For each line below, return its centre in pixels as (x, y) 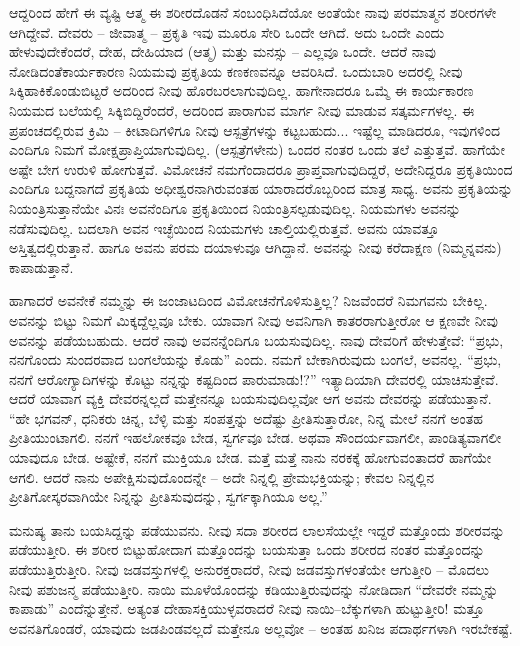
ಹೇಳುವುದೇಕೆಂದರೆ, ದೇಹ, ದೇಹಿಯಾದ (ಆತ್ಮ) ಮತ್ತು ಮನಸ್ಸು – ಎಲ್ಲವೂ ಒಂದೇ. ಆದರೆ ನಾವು (222, 51)
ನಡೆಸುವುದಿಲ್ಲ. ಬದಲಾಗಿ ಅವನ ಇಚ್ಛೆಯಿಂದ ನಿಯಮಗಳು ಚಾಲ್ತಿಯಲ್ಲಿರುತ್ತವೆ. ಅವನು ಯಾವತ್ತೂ (224, 227)
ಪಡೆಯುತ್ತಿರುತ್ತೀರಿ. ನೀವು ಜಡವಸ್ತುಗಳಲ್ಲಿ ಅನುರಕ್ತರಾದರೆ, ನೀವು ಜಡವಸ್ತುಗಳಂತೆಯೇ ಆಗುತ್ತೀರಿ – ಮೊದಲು (249, 569)
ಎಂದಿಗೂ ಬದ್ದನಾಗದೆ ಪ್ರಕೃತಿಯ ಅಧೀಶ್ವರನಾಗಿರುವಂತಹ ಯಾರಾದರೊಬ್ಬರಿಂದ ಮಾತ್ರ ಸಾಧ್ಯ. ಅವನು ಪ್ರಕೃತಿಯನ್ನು (261, 188)
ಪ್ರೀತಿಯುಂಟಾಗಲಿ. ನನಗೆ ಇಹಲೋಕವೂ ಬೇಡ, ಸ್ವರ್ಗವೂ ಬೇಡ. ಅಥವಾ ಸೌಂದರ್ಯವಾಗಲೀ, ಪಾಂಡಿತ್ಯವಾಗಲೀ (255, 437)
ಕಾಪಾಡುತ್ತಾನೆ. (41, 266)
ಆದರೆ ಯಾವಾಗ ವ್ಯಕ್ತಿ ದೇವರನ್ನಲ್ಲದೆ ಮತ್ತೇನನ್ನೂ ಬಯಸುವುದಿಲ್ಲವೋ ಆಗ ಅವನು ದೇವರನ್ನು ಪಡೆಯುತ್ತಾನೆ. (250, 398)
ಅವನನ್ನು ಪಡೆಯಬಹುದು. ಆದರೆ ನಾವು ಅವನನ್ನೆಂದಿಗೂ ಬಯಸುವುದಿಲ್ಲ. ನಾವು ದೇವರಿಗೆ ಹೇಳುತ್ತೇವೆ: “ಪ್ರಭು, (256, 339)
